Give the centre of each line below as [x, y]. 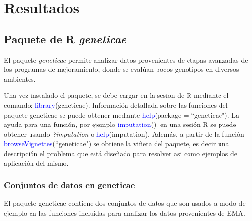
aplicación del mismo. [36, 163]
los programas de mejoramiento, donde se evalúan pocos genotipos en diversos [122, 69]
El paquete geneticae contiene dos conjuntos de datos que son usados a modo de [125, 203]
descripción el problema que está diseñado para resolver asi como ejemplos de [121, 153]
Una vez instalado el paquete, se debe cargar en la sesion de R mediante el [116, 95]
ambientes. [20, 79]
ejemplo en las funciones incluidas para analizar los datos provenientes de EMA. [125, 212]
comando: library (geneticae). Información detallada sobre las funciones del [116, 105]
